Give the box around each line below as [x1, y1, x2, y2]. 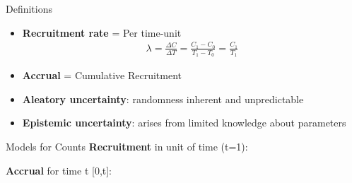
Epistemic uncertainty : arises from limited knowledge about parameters [22, 115, 346, 130]
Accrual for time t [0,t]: [6, 163, 112, 177]
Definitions [6, 1, 53, 16]
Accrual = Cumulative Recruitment [22, 68, 182, 83]
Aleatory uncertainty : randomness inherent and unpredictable [22, 91, 304, 106]
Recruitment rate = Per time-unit [22, 25, 182, 40]
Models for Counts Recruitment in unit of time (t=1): [6, 138, 248, 153]
